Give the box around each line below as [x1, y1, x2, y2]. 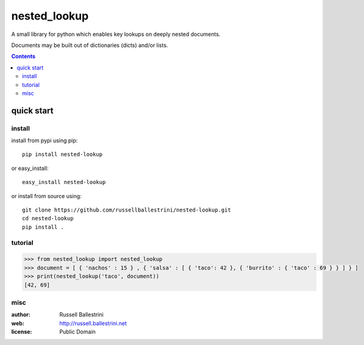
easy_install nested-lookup [22, 179, 106, 186]
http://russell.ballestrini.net [59, 319, 127, 327]
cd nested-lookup [22, 215, 74, 222]
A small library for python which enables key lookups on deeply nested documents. [11, 30, 221, 38]
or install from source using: [11, 192, 82, 199]
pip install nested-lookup [22, 151, 103, 158]
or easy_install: [11, 165, 49, 172]
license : [11, 328, 32, 335]
